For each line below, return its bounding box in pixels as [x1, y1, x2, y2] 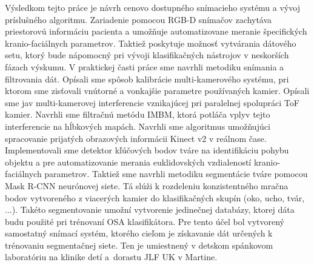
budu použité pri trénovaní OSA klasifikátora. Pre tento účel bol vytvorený [5, 215, 284, 227]
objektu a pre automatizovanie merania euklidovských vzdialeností [5, 155, 252, 168]
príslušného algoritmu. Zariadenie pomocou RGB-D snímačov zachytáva [5, 13, 272, 25]
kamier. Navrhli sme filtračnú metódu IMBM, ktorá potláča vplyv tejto [5, 108, 270, 121]
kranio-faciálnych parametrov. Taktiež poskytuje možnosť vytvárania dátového [5, 36, 296, 49]
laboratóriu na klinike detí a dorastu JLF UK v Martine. [5, 250, 218, 263]
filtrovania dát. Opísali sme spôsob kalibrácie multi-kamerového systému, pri [5, 72, 289, 85]
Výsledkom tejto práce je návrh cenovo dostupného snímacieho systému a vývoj [5, 1, 300, 13]
